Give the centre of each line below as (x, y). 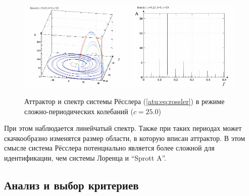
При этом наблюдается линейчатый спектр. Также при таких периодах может (123, 128)
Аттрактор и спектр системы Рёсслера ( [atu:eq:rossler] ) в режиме (124, 101)
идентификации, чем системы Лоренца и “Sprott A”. (85, 157)
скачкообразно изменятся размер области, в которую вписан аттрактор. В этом (125, 138)
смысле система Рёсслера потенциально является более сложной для (109, 148)
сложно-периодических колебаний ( (79, 111)
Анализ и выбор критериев (71, 185)
